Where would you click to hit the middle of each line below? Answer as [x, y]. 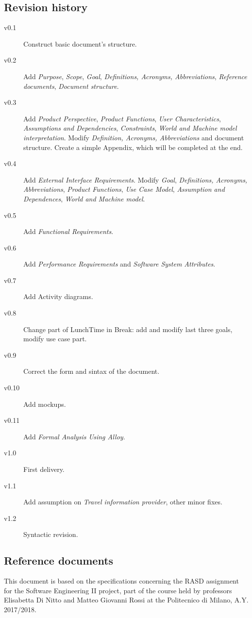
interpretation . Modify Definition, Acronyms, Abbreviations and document [134, 137]
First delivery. [44, 469]
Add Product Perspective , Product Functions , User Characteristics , [122, 118]
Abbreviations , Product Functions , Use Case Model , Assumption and [124, 189]
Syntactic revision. [51, 534]
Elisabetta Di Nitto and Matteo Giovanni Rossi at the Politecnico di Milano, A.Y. [126, 600]
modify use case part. [55, 339]
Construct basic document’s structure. [80, 43]
